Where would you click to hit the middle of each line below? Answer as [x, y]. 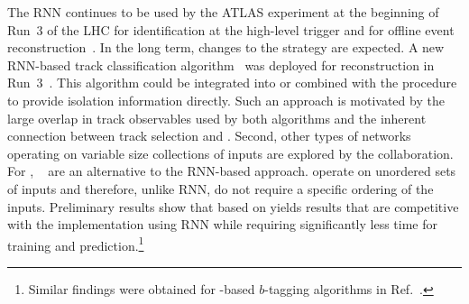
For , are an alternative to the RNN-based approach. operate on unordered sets [232, 171]
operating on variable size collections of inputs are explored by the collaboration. [230, 153]
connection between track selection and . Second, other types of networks [209, 136]
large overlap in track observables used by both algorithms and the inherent [217, 118]
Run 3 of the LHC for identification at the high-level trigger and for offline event [231, 29]
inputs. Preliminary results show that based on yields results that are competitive [233, 206]
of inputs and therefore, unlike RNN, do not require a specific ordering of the [221, 188]
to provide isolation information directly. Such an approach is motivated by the [226, 100]
